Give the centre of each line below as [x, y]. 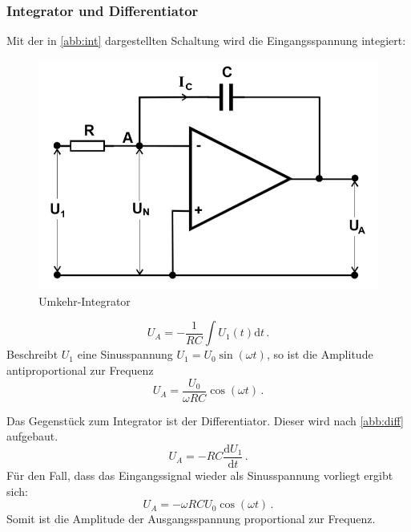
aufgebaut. [32, 436]
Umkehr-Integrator [85, 301]
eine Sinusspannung [125, 354]
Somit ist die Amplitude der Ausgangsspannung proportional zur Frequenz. [191, 519]
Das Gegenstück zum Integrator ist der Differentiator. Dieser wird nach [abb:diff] [205, 420]
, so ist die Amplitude [320, 354]
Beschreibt [32, 354]
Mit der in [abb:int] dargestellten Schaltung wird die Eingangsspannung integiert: [206, 41]
